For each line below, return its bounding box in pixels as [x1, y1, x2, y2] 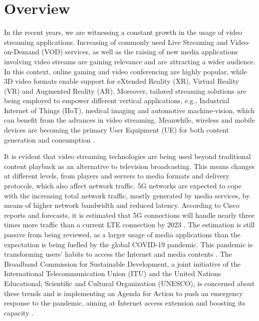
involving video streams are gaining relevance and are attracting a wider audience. [4, 56, 256, 66]
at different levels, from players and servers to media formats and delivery [4, 170, 230, 181]
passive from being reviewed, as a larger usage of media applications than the [4, 229, 241, 239]
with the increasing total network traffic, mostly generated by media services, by [4, 190, 250, 200]
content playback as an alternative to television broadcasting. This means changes [4, 160, 255, 171]
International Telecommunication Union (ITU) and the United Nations [4, 268, 221, 279]
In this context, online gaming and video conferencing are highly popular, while [4, 66, 247, 76]
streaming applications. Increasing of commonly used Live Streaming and [4, 36, 228, 47]
